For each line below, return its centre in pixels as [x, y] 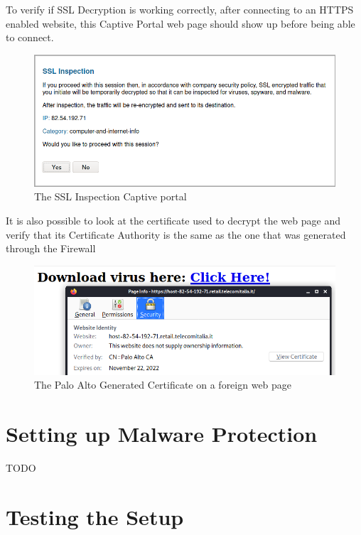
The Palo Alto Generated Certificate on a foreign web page [163, 385]
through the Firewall [51, 248]
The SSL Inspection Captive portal [111, 196]
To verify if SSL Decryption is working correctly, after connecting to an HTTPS [180, 9]
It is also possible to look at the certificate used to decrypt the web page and [173, 221]
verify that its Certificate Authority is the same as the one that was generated [176, 234]
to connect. [30, 37]
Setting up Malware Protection [162, 434]
